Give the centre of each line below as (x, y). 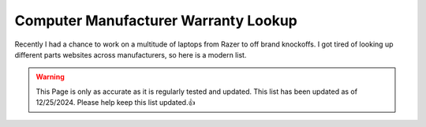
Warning (50, 77)
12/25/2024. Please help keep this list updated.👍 (116, 103)
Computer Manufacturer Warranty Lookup (156, 21)
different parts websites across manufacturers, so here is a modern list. (131, 54)
